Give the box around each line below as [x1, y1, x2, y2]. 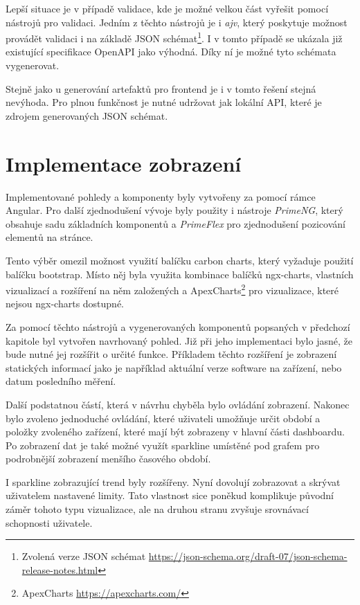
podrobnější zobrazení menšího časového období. [6, 451, 211, 466]
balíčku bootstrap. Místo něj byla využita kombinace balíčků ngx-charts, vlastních [6, 267, 354, 281]
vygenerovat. [6, 58, 60, 73]
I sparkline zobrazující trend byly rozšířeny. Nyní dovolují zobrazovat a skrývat [6, 474, 341, 489]
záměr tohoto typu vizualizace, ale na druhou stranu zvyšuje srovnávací [6, 502, 309, 516]
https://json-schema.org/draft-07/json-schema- [148, 549, 348, 563]
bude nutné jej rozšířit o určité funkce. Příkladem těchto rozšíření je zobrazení [6, 347, 337, 361]
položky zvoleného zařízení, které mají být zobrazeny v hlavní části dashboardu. [6, 424, 345, 439]
